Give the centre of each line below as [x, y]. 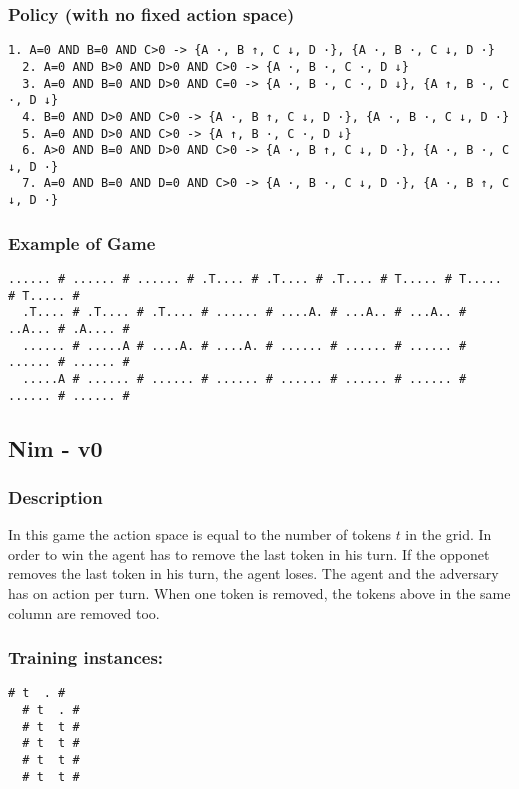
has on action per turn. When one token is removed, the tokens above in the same [259, 593]
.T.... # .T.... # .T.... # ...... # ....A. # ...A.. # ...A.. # [244, 312]
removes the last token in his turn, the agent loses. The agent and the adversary [253, 573]
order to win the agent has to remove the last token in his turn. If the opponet [249, 553]
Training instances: [86, 657]
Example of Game [82, 242]
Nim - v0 [55, 447]
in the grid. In [448, 534]
